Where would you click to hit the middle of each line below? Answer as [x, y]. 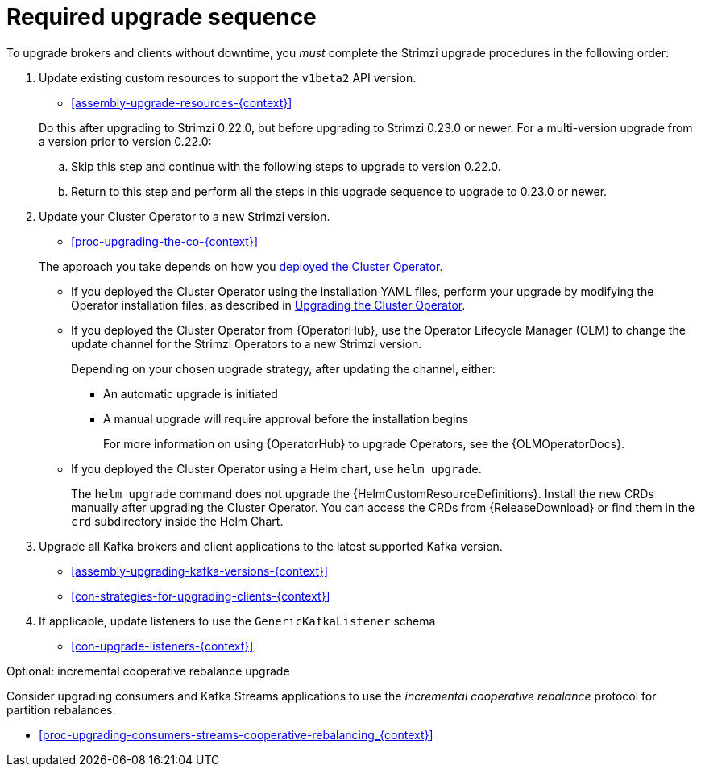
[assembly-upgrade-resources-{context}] [182, 102]
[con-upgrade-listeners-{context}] [162, 646]
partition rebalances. [61, 709]
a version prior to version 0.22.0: [125, 141]
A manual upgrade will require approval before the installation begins [286, 418]
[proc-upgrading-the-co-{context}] [165, 241]
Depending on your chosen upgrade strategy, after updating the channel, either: [283, 368]
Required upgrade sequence [162, 17]
